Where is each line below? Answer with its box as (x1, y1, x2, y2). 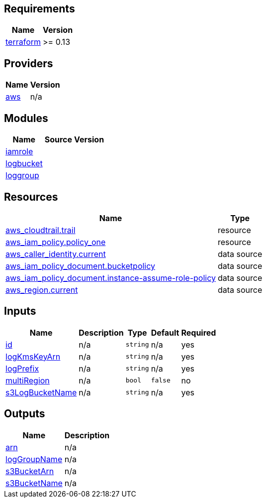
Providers (4, 57, 53, 70)
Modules (4, 112, 48, 125)
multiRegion (5, 375, 50, 385)
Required (181, 327, 216, 338)
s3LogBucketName (5, 387, 77, 397)
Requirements (4, 2, 75, 15)
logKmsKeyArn (5, 351, 61, 362)
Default (151, 327, 179, 338)
